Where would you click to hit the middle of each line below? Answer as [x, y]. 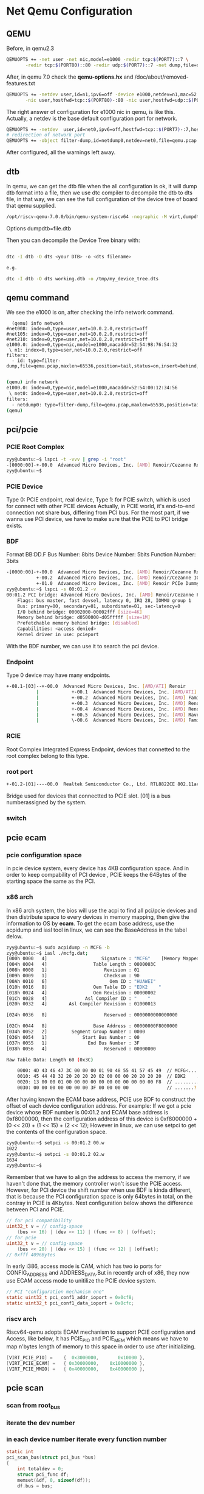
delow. [15, 936]
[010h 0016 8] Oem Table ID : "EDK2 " [84, 987]
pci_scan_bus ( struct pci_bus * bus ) [51, 1457]
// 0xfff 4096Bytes [31, 1255]
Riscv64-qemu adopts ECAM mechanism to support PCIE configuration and [101, 1332]
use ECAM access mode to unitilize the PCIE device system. [81, 1281]
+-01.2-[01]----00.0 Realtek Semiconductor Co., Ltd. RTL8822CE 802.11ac [103, 784]
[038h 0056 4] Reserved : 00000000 [81, 1049]
